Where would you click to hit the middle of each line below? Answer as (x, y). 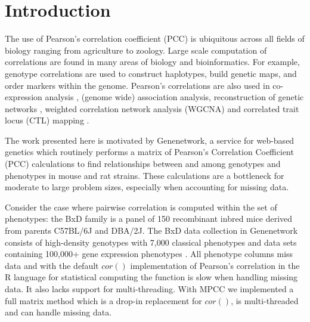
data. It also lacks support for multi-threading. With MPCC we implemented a (149, 289)
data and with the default (52, 265)
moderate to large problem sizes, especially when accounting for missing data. (147, 187)
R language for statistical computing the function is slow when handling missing (151, 277)
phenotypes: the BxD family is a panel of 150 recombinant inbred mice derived (149, 219)
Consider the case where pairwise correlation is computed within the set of (141, 207)
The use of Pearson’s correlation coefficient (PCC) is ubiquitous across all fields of (155, 38)
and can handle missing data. (58, 312)
